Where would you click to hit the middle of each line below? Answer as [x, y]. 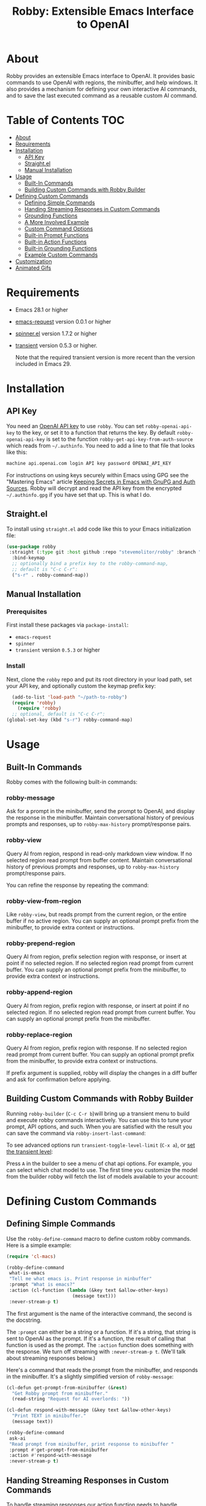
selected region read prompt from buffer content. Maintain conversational [99, 860]
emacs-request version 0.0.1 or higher [63, 321]
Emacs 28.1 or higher [42, 310]
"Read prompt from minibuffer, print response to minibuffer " [91, 1444]
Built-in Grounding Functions [60, 248]
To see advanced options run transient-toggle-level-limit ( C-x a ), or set [101, 1145]
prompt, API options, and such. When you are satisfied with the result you [99, 1126]
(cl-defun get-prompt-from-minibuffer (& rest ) [67, 1387]
